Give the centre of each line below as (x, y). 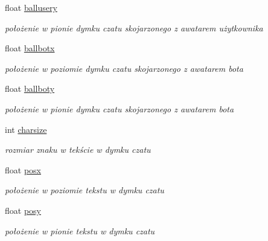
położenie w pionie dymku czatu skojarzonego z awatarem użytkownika (134, 27)
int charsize (26, 129)
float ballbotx (30, 48)
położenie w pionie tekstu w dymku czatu (80, 230)
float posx (23, 169)
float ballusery (31, 7)
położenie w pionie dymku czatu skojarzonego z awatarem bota (120, 108)
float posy (23, 210)
